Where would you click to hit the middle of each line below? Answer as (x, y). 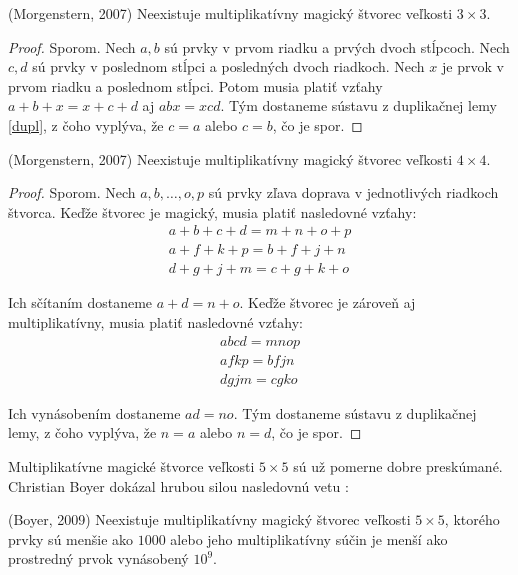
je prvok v (472, 66)
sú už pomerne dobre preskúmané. (398, 465)
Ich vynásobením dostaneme (94, 412)
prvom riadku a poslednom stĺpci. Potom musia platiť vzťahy (195, 85)
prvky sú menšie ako (71, 538)
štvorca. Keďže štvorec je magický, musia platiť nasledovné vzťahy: (212, 211)
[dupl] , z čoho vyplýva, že (86, 124)
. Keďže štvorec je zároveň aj (327, 302)
